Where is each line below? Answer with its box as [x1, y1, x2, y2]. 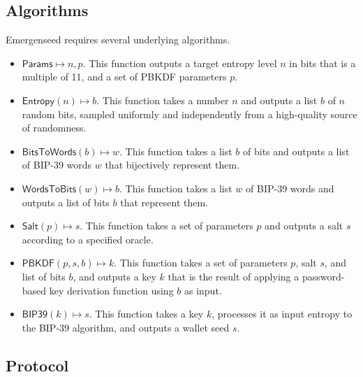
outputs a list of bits [22, 194, 110, 209]
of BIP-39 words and [246, 180, 334, 195]
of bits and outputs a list [243, 143, 350, 158]
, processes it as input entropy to [212, 306, 353, 321]
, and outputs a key [73, 269, 156, 283]
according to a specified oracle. [22, 232, 154, 246]
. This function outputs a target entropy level [82, 55, 277, 70]
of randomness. [22, 120, 87, 135]
